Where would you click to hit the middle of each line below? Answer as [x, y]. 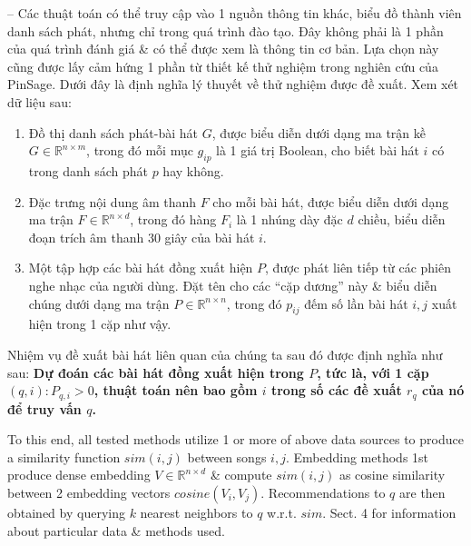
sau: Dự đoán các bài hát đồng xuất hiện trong [156, 372]
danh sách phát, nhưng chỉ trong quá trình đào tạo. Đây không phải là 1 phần [226, 30]
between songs [227, 457]
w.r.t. [282, 512]
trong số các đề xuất [336, 390]
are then [422, 492]
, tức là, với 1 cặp [373, 372]
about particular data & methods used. [116, 530]
